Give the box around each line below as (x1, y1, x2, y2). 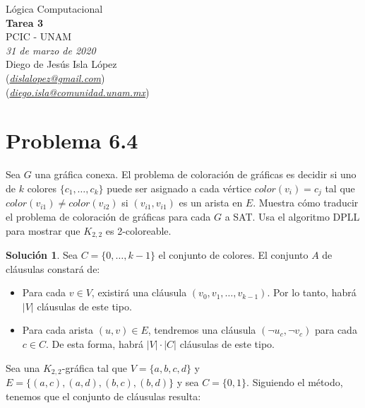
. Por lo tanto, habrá (267, 285, 357, 300)
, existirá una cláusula (91, 285, 187, 300)
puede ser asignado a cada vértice (107, 180, 251, 195)
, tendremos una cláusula (148, 322, 256, 337)
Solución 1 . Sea (6, 247, 78, 262)
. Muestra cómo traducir (253, 195, 359, 210)
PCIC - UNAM (6, 29, 72, 44)
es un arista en (179, 195, 243, 210)
